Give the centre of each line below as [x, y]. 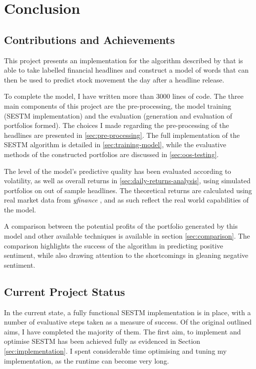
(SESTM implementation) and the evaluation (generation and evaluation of [118, 115]
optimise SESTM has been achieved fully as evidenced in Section [102, 341]
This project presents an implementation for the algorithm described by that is [124, 60]
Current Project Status [64, 291]
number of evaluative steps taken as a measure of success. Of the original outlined [128, 322]
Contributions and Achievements [89, 39]
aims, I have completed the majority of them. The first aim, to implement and [123, 331]
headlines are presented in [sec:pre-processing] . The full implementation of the [122, 135]
